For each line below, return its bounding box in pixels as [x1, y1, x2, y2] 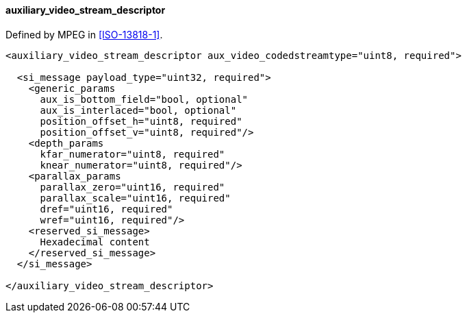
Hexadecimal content [40, 236, 150, 247]
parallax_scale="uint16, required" [40, 192, 231, 204]
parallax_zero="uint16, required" [40, 181, 225, 193]
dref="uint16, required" [40, 203, 173, 215]
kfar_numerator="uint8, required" [40, 148, 225, 160]
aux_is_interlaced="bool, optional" [40, 104, 237, 116]
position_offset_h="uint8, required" [40, 115, 242, 127]
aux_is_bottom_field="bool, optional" [40, 93, 249, 105]
